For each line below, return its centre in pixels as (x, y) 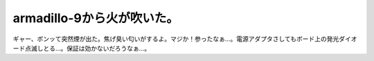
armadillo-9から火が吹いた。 (96, 18)
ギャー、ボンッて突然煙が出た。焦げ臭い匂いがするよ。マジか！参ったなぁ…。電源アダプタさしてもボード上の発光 (176, 39)
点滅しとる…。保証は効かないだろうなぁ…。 (88, 48)
